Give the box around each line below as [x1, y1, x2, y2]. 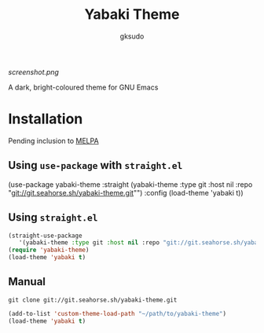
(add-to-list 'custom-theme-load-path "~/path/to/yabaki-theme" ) [8, 309, 226, 317]
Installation [8, 110, 83, 128]
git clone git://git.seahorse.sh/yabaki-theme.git [8, 296, 178, 304]
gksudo [119, 31, 145, 41]
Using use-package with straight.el [8, 159, 183, 172]
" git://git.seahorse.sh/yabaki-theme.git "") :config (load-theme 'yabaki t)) [8, 188, 244, 197]
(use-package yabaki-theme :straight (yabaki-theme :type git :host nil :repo [8, 179, 253, 189]
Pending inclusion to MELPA [8, 136, 100, 145]
